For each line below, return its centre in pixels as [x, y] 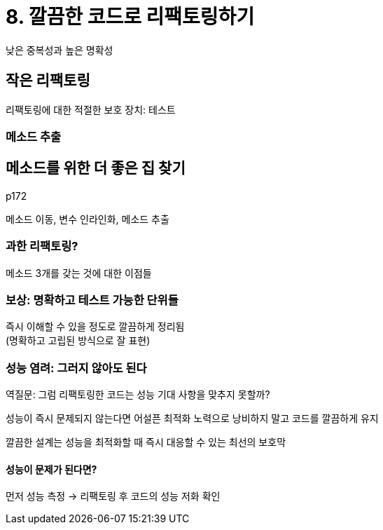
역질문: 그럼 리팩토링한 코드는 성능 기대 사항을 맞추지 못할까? [138, 395]
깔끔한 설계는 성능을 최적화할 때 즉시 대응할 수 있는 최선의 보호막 [146, 442]
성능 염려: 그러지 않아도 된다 [76, 368]
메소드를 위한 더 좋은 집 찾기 [96, 168]
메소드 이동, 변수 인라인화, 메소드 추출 [88, 219]
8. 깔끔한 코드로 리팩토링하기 [130, 17]
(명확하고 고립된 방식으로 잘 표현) [78, 341]
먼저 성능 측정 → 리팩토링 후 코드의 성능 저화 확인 [113, 496]
